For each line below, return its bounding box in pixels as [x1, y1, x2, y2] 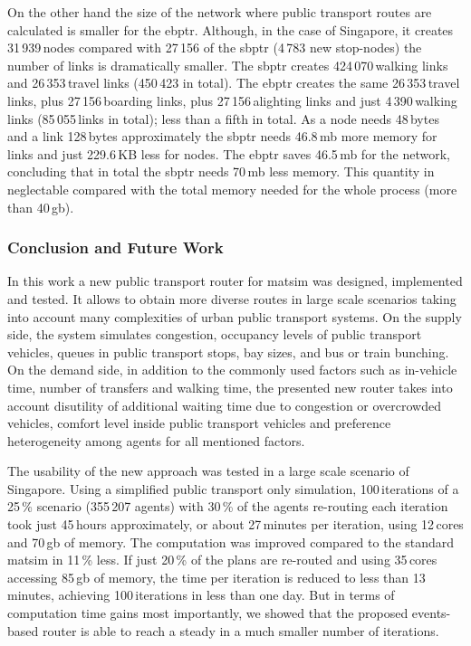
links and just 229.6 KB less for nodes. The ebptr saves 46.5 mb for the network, [7, 144, 450, 163]
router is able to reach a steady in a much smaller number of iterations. [42, 621, 439, 640]
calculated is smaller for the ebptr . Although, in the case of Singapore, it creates [7, 20, 454, 39]
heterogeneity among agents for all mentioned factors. [7, 431, 305, 450]
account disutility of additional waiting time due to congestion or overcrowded [7, 395, 442, 414]
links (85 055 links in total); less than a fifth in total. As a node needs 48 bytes [7, 109, 439, 128]
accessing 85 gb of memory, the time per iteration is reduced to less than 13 [7, 567, 426, 586]
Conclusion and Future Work [7, 236, 224, 259]
